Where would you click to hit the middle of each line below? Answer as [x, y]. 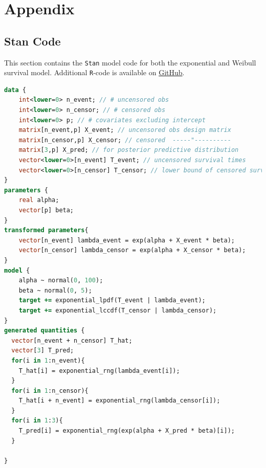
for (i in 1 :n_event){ [48, 360]
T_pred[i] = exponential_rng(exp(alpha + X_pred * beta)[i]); [127, 431]
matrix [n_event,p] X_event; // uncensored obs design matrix [125, 130]
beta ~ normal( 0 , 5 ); [55, 290]
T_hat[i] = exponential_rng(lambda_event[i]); [99, 371]
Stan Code [32, 41]
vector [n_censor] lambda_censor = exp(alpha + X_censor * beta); [132, 250]
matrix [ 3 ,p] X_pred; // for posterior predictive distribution [129, 150]
